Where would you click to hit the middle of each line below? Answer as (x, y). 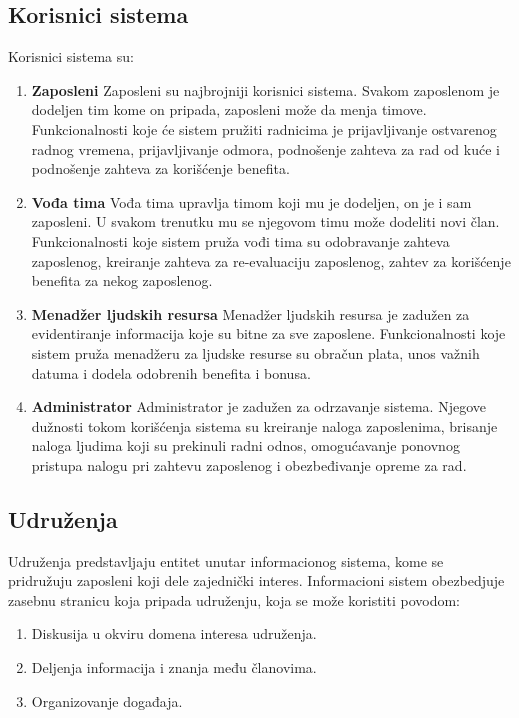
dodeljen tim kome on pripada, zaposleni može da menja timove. (229, 109)
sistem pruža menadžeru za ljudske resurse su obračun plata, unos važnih (255, 352)
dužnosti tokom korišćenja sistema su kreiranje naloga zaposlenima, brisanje (264, 425)
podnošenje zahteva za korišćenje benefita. (160, 168)
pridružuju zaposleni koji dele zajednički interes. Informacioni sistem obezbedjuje (256, 580)
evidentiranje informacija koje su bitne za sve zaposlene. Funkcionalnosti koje (268, 333)
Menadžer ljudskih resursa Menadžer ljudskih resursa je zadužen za (250, 313)
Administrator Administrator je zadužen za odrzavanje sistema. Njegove (258, 406)
